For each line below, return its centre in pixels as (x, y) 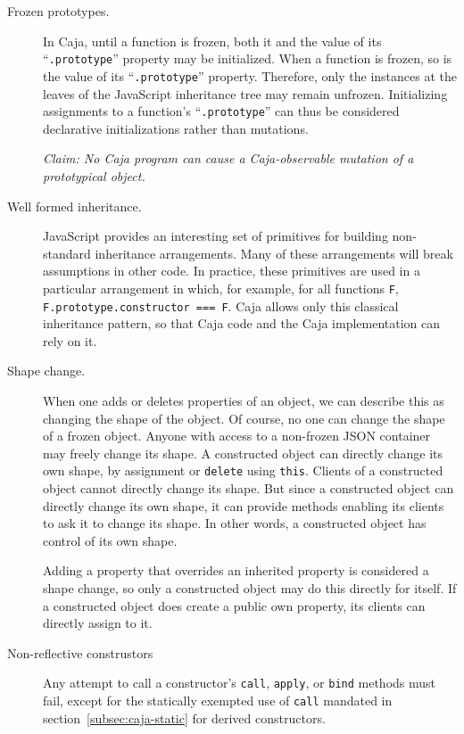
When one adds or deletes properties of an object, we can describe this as (244, 400)
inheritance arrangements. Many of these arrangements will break (274, 253)
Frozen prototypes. (58, 11)
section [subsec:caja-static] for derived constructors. (184, 718)
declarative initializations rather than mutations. (176, 128)
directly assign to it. (98, 623)
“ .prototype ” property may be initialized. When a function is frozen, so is (248, 58)
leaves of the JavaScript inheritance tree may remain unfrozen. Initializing (245, 93)
